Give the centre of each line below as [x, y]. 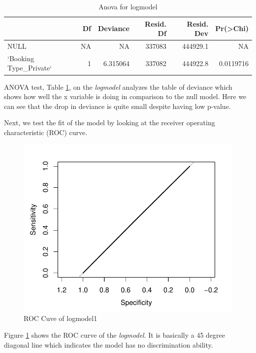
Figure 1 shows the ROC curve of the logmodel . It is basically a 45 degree [114, 335]
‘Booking [21, 58]
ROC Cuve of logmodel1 [61, 318]
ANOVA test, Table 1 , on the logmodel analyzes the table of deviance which [118, 87]
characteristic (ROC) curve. [46, 132]
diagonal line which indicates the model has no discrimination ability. [109, 344]
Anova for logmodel [128, 6]
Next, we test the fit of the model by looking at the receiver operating [110, 123]
